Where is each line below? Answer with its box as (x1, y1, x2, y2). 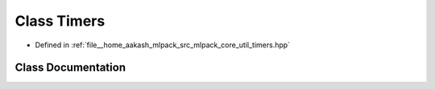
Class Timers (14, 12, 106, 30)
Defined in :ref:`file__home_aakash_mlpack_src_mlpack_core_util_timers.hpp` (35, 40, 290, 50)
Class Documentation (14, 61, 126, 75)
